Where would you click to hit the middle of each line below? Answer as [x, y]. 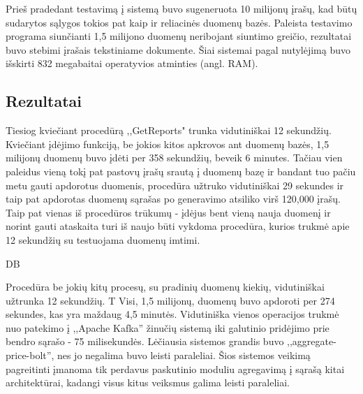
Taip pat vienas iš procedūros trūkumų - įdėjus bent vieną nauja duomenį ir [168, 212]
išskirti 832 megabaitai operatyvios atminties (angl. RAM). [132, 63]
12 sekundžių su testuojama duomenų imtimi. [103, 239]
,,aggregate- [312, 341]
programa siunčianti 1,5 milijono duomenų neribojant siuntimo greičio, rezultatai [179, 36]
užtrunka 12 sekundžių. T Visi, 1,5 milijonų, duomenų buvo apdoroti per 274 [170, 300]
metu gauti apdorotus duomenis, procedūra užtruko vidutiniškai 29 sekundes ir [175, 185]
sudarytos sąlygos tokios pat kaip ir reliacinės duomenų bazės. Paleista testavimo [179, 22]
